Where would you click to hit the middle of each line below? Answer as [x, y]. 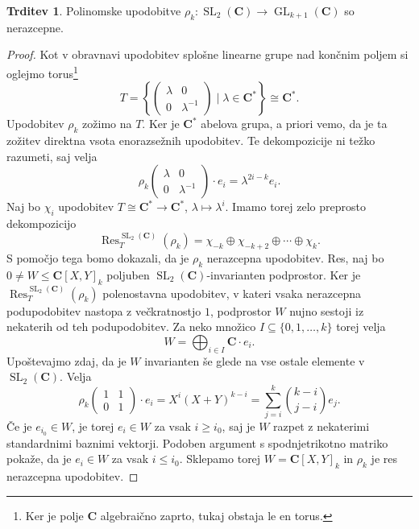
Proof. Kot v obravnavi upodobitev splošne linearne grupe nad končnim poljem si [207, 54]
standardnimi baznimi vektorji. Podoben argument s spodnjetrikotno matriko [197, 442]
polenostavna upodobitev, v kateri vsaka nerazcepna [232, 293]
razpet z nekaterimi [322, 426]
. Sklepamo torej [220, 459]
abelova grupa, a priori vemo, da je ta [294, 124]
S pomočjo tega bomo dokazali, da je [98, 258]
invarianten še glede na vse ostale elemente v [255, 360]
